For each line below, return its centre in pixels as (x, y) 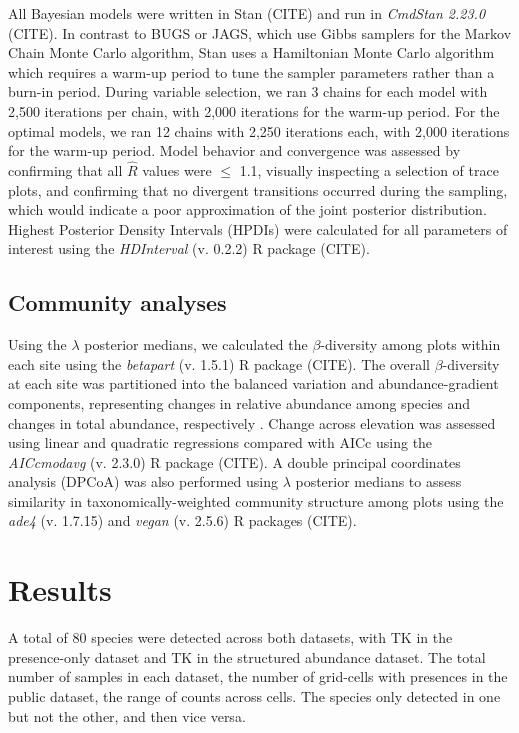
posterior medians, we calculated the (196, 344)
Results (60, 589)
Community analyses (117, 302)
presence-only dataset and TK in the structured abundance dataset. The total (247, 656)
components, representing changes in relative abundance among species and (239, 402)
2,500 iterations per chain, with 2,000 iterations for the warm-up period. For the (254, 110)
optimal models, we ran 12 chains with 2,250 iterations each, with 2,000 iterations (259, 130)
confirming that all (65, 169)
